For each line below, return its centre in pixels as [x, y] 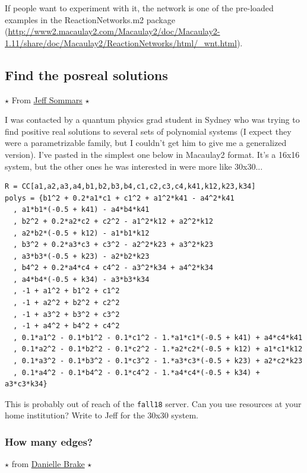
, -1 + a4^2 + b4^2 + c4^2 [67, 326]
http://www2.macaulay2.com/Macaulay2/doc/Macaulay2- [114, 31]
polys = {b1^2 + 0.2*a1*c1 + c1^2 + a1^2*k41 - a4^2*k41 [120, 198]
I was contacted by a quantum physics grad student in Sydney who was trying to [152, 120]
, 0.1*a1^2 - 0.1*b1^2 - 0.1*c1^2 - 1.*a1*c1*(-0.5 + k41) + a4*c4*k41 [158, 337]
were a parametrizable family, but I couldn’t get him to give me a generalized [146, 143]
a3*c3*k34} [26, 384]
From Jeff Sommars [47, 99]
